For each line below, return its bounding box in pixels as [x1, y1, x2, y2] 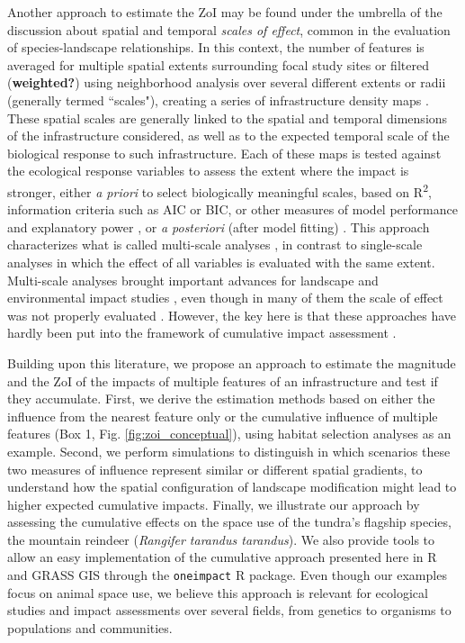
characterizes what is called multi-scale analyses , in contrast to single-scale [7, 235, 423, 254]
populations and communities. [7, 618, 173, 637]
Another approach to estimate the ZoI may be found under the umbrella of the [7, 3, 443, 21]
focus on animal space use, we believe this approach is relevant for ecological [7, 583, 428, 602]
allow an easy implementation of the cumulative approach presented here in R [7, 548, 437, 566]
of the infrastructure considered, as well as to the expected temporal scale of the [7, 126, 450, 145]
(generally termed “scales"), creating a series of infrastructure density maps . [7, 90, 429, 109]
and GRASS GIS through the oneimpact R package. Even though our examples [7, 566, 447, 584]
